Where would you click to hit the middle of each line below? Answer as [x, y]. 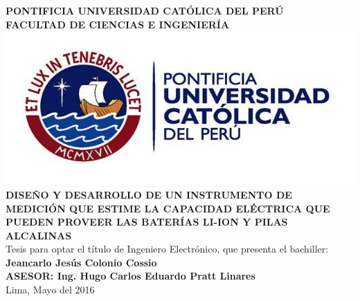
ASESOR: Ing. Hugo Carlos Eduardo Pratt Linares [130, 276]
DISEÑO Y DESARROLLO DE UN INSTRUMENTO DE [149, 194]
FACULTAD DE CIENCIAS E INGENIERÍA [118, 24]
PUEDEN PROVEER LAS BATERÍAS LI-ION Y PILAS [147, 222]
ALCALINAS [39, 235]
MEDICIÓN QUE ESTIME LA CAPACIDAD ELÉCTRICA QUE [168, 208]
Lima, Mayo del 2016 [50, 290]
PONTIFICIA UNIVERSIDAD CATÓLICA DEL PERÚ [145, 10]
